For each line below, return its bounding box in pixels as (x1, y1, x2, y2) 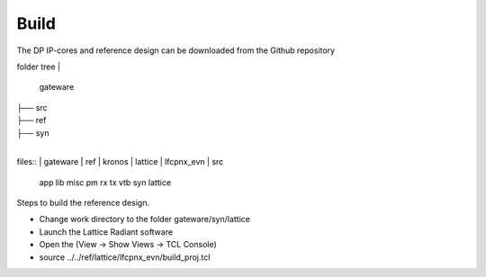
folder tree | (16, 61, 61, 72)
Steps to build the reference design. (16, 198, 150, 209)
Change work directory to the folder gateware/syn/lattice (39, 214, 251, 225)
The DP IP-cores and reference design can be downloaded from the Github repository (16, 45, 336, 56)
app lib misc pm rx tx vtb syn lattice (39, 176, 171, 188)
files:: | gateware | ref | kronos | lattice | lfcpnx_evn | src (16, 156, 224, 167)
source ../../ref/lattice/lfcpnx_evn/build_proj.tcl (39, 252, 211, 263)
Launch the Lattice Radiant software (39, 226, 174, 237)
